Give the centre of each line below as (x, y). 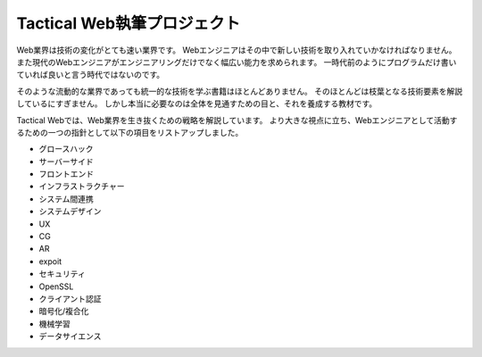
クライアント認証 (70, 298)
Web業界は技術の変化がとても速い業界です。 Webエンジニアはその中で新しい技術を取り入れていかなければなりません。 (237, 50)
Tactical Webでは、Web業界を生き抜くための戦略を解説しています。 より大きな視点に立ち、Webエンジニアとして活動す (237, 120)
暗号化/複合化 (64, 311)
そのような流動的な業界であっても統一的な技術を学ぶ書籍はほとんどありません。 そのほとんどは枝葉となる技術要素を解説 (240, 91)
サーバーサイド (66, 162)
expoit (50, 261)
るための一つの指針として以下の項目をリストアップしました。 (130, 132)
